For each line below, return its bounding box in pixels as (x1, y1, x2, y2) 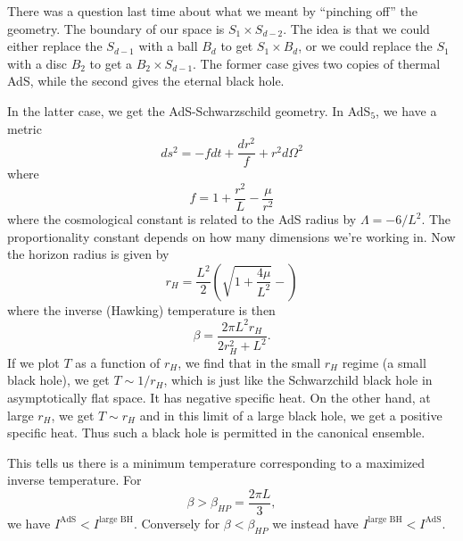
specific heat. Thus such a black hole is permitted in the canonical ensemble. (7, 423, 426, 442)
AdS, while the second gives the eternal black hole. (7, 71, 285, 90)
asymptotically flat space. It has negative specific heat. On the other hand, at (7, 387, 431, 406)
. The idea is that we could (283, 19, 430, 37)
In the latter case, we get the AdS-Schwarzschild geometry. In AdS (7, 101, 371, 120)
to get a (89, 54, 133, 72)
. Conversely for (133, 513, 220, 532)
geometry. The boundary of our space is (7, 19, 225, 37)
